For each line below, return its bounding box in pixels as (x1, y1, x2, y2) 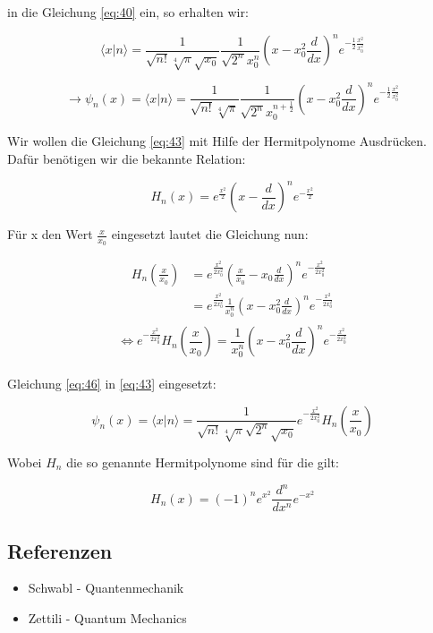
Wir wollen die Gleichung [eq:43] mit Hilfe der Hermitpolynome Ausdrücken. (7, 132, 427, 150)
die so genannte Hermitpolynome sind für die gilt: (66, 453, 339, 471)
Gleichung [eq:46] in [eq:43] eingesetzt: (7, 373, 216, 392)
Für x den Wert (7, 225, 93, 244)
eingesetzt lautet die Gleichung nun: (111, 225, 309, 244)
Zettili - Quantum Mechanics (28, 608, 187, 627)
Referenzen (7, 536, 113, 564)
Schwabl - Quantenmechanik (28, 578, 184, 597)
